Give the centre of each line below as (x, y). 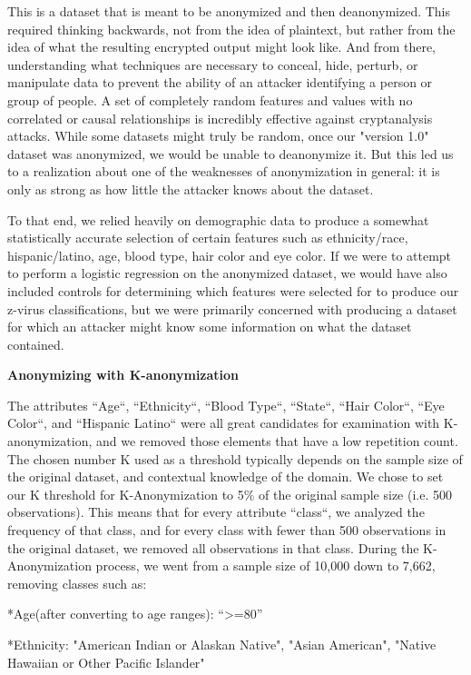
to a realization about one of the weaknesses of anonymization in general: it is (224, 171)
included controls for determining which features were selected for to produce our (233, 290)
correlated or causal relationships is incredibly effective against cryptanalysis (220, 118)
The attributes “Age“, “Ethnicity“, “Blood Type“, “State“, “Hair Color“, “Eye (226, 405)
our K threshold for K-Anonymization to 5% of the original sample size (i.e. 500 (230, 494)
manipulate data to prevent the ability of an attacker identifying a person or (220, 82)
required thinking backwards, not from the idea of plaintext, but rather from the (231, 29)
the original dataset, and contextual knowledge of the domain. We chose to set (226, 476)
